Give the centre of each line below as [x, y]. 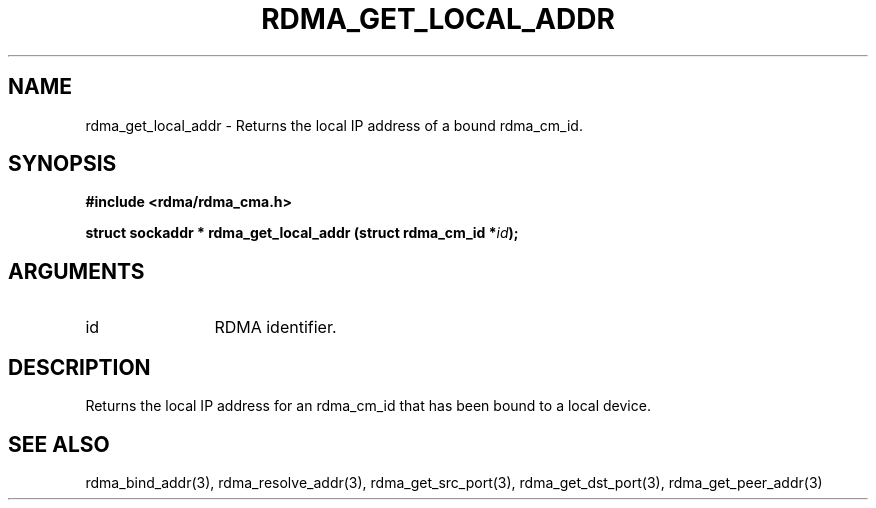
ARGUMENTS [76, 271]
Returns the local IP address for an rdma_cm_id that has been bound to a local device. [368, 406]
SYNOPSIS [62, 164]
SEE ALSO [59, 444]
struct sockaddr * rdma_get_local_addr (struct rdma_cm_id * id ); [302, 233]
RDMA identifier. [275, 327]
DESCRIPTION [79, 367]
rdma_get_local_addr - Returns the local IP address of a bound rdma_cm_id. [334, 125]
